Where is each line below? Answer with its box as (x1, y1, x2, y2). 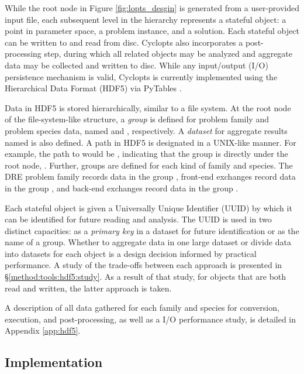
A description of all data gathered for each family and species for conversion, (5, 301, 279, 314)
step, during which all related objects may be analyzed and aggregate (44, 47, 293, 60)
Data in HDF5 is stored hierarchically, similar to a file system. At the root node (5, 101, 291, 114)
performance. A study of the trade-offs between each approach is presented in (5, 259, 282, 271)
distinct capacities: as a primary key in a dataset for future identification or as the (5, 224, 299, 236)
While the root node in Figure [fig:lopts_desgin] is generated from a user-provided (5, 2, 300, 13)
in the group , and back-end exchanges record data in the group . (5, 181, 239, 194)
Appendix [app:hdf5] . (5, 324, 81, 337)
